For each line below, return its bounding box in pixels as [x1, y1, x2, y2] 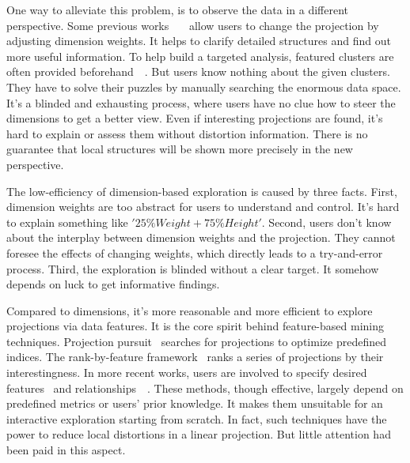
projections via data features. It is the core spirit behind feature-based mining [6, 318, 384, 334]
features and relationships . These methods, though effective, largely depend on [6, 379, 404, 396]
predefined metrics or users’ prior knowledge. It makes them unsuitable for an [6, 395, 383, 412]
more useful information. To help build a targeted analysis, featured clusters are [6, 47, 394, 64]
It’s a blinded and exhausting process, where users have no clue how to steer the [6, 94, 396, 111]
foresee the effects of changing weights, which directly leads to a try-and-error [6, 244, 383, 261]
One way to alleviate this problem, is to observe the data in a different [6, 2, 348, 17]
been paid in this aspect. [6, 442, 126, 458]
